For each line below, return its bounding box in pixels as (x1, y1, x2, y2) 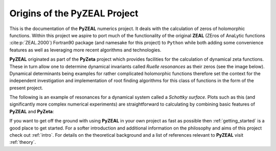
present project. (9, 85, 43, 91)
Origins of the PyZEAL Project (9, 8, 139, 19)
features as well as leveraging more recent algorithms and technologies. (9, 46, 162, 53)
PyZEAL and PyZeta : (9, 108, 54, 114)
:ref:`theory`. (9, 139, 36, 145)
